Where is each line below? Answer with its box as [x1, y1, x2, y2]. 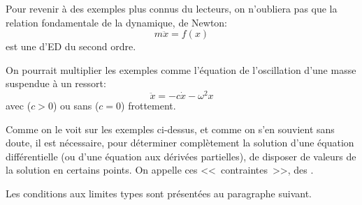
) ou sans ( [52, 98, 99, 113]
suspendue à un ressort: [6, 76, 106, 91]
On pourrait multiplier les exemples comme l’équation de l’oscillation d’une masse [6, 62, 356, 77]
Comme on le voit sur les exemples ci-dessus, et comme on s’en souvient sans [6, 121, 335, 136]
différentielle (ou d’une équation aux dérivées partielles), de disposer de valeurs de [6, 149, 356, 163]
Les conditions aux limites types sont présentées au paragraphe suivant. [6, 186, 312, 201]
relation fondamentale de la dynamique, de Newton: [6, 15, 228, 29]
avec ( [6, 98, 31, 113]
